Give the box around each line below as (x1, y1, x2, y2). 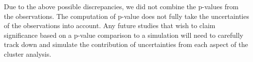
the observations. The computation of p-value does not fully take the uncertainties (4, 11, 249, 21)
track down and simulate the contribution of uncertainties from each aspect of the (4, 39, 248, 49)
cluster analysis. (4, 48, 52, 59)
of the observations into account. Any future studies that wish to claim (4, 20, 216, 31)
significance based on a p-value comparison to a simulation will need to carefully (4, 30, 243, 40)
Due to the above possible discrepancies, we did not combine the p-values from (4, 1, 239, 11)
